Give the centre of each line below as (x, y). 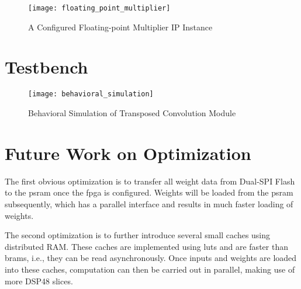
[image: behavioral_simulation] (91, 94)
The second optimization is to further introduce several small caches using (138, 235)
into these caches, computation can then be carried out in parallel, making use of (150, 269)
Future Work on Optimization (128, 153)
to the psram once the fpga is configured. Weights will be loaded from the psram (149, 192)
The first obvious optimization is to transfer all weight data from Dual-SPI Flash (150, 181)
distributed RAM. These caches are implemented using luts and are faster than (146, 246)
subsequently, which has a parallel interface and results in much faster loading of (149, 203)
